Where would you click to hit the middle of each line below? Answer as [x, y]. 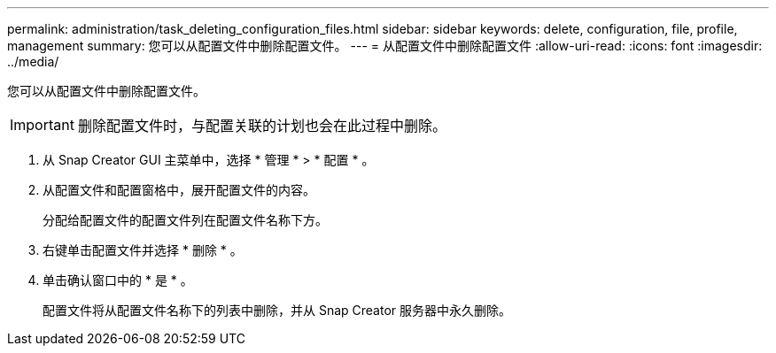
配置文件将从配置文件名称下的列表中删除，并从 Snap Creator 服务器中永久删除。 [277, 310]
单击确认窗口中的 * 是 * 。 [118, 280]
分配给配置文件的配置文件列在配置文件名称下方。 [185, 220]
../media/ [33, 61]
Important [42, 125]
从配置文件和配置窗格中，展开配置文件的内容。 [179, 190]
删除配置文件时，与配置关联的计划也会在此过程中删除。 [262, 126]
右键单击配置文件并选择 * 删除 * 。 [143, 250]
